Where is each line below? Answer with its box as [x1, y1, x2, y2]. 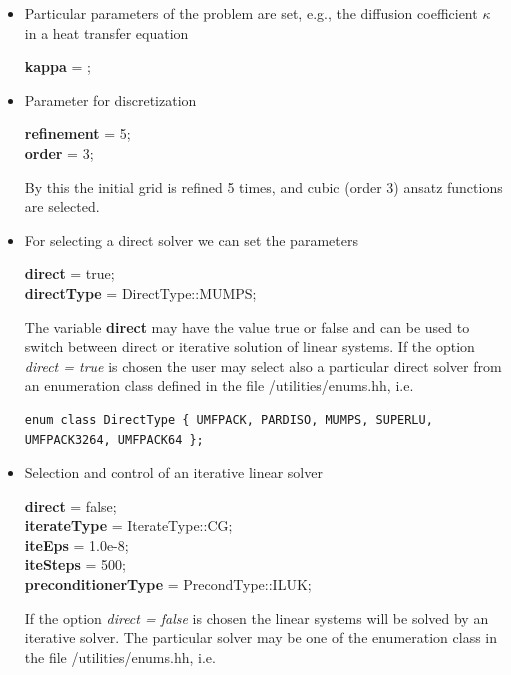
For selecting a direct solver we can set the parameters [24, 229, 358, 250]
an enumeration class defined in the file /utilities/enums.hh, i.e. [24, 375, 414, 396]
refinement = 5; [24, 123, 131, 144]
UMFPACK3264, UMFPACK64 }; [24, 432, 204, 447]
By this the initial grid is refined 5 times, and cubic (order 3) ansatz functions [24, 176, 503, 197]
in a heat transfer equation [24, 22, 189, 43]
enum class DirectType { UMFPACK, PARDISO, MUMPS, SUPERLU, [24, 412, 433, 427]
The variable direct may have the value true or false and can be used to [24, 316, 470, 337]
